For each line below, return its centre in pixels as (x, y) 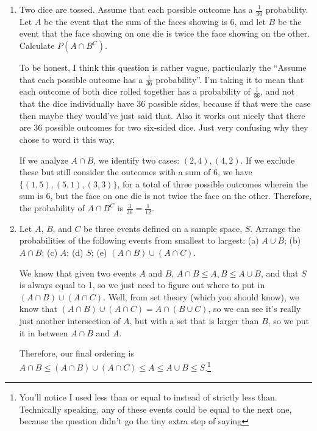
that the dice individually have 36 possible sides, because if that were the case (165, 103)
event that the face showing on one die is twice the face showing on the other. (165, 33)
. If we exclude (268, 160)
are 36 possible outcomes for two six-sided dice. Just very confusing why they (164, 127)
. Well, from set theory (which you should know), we (201, 296)
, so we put (288, 321)
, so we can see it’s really (255, 309)
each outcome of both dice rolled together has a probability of (135, 91)
